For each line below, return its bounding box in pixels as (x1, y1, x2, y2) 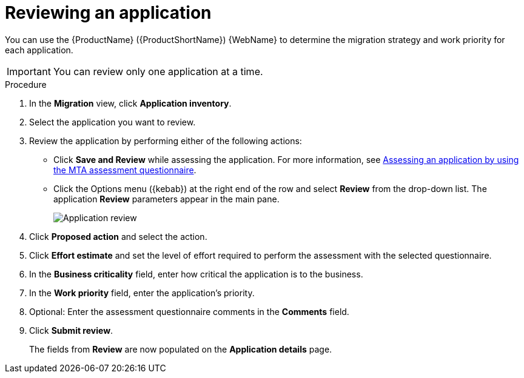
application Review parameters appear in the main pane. (53, 193, 280, 204)
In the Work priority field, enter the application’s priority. (29, 287, 255, 298)
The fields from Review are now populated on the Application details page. (29, 343, 332, 354)
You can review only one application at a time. (53, 65, 263, 78)
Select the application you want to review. (29, 116, 196, 127)
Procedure (5, 79, 47, 90)
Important (7, 65, 51, 78)
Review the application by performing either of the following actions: (29, 135, 302, 146)
